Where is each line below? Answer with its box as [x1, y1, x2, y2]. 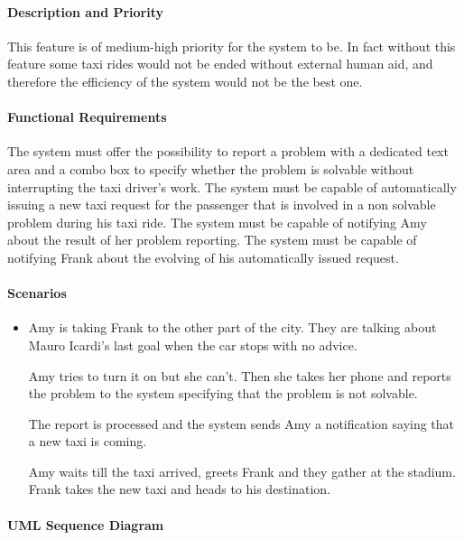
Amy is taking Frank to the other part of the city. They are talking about [28, 318, 437, 337]
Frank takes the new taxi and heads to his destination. [28, 479, 331, 498]
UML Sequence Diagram [7, 515, 164, 534]
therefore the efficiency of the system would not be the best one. [7, 71, 363, 90]
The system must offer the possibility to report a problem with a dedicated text [7, 142, 449, 161]
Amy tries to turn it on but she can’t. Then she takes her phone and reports [28, 366, 451, 385]
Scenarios [7, 284, 67, 303]
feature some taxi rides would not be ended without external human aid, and [7, 54, 433, 73]
